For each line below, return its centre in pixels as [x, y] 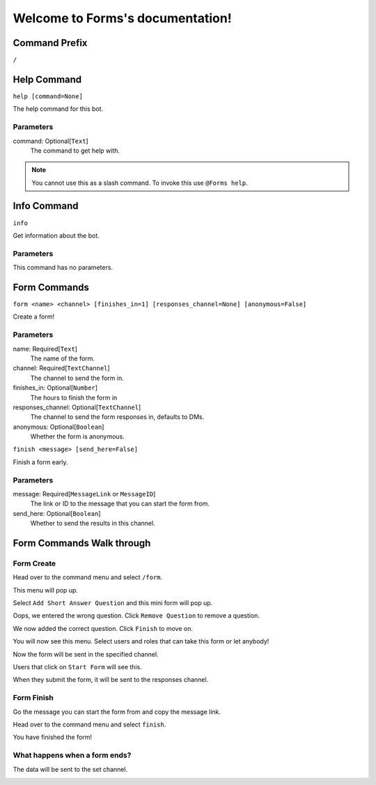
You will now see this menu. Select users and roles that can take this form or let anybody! [141, 641]
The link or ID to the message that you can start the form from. [120, 504]
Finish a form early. [40, 462]
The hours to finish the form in [74, 397]
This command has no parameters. [63, 268]
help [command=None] [48, 96]
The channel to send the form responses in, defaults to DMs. [117, 417]
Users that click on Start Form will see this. [77, 667]
